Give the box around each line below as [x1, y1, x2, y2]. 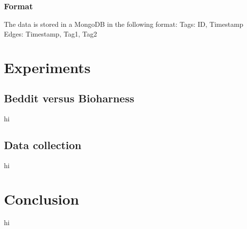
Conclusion [4, 189, 79, 209]
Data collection [4, 137, 82, 152]
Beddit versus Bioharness [4, 91, 134, 106]
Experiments [4, 57, 91, 77]
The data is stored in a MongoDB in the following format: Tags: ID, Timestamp [4, 19, 244, 29]
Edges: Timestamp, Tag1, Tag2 [4, 28, 97, 38]
